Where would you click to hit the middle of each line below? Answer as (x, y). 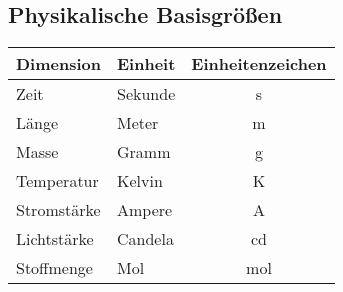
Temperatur (57, 181)
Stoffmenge (54, 268)
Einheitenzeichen (259, 64)
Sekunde (146, 94)
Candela (145, 239)
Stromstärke (58, 210)
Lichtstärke (55, 239)
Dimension (58, 64)
